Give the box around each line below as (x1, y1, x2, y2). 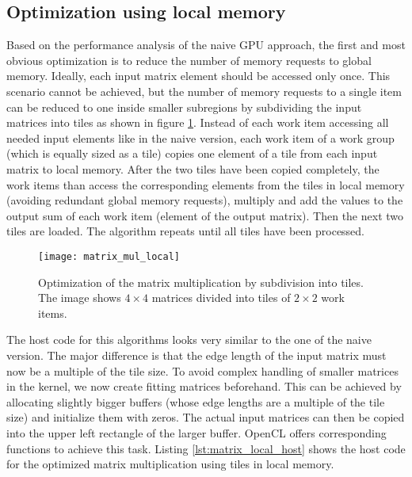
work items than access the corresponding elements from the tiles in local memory (6, 176, 405, 193)
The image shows (38, 289, 121, 306)
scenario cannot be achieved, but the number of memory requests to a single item (6, 82, 402, 99)
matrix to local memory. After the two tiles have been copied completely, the (6, 160, 380, 177)
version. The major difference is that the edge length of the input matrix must (6, 346, 387, 363)
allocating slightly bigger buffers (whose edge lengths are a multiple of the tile (6, 393, 385, 410)
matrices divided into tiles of (151, 289, 291, 306)
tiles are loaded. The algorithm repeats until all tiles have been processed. (6, 223, 365, 239)
